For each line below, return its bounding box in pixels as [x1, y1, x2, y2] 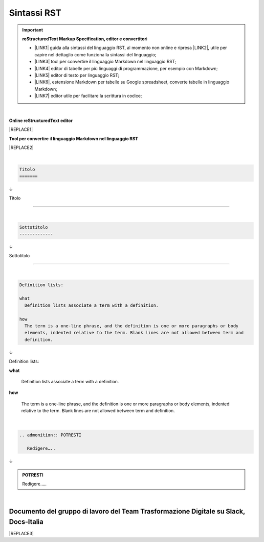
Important [22, 27, 44, 33]
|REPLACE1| [9, 126, 33, 132]
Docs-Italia [9, 517, 44, 526]
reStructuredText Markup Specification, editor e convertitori [22, 36, 148, 42]
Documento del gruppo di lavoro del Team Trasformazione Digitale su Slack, [9, 507, 245, 516]
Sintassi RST [9, 7, 62, 18]
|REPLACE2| [9, 145, 34, 150]
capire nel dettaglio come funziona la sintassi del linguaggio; [34, 51, 156, 57]
